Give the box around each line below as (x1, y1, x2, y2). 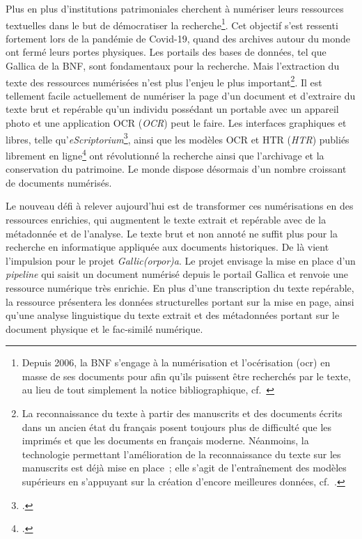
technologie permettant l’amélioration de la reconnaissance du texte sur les (22, 446, 341, 461)
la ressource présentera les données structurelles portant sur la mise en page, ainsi (6, 294, 354, 308)
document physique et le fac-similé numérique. (6, 321, 203, 336)
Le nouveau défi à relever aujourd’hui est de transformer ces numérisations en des (6, 198, 354, 213)
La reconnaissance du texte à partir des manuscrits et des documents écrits (22, 406, 343, 421)
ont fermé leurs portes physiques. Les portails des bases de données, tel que (6, 45, 326, 59)
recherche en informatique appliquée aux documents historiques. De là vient (6, 240, 329, 254)
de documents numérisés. (6, 175, 112, 189)
